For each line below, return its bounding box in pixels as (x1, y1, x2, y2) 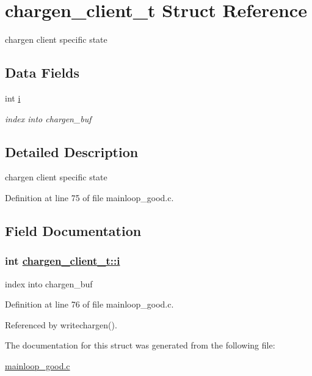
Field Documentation (5, 221, 142, 240)
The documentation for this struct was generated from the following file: (5, 339, 275, 352)
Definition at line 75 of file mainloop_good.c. (5, 191, 174, 204)
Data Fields (5, 63, 80, 82)
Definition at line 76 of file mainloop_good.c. (5, 298, 174, 311)
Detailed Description (5, 142, 139, 161)
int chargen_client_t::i (5, 253, 120, 268)
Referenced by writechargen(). (5, 318, 117, 331)
